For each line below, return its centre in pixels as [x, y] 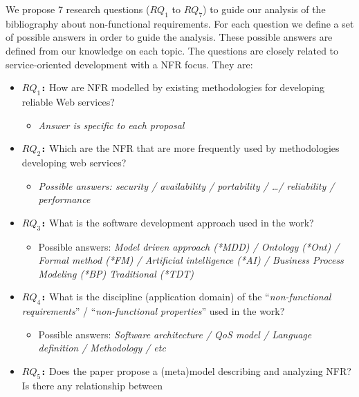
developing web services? [74, 162]
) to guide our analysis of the [264, 9]
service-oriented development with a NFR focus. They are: [129, 64]
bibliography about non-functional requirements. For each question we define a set [180, 23]
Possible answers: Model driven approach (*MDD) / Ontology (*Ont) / [189, 246]
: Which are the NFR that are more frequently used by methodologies [190, 148]
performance [64, 199]
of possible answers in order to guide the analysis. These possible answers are [169, 37]
